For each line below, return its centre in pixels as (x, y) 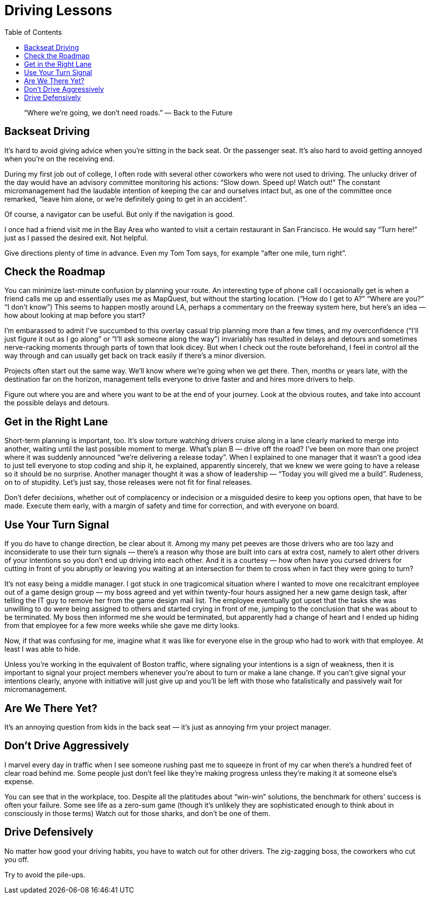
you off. (17, 859)
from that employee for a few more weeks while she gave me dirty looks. (122, 626)
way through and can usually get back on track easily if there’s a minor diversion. (135, 356)
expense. (19, 781)
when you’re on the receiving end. (60, 158)
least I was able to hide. (42, 649)
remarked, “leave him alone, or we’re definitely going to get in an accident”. (126, 199)
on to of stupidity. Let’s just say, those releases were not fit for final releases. (128, 482)
